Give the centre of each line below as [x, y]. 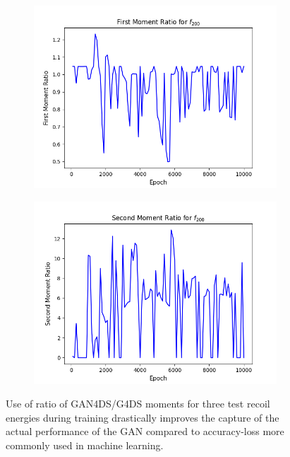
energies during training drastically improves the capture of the [143, 417]
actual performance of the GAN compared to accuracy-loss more [145, 431]
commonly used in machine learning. [85, 445]
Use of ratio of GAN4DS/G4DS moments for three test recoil [138, 404]
